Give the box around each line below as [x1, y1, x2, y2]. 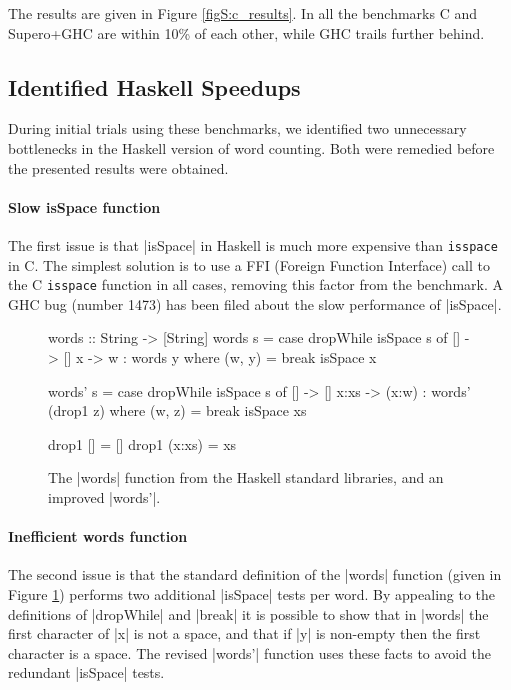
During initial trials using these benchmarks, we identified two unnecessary [8, 118, 467, 139]
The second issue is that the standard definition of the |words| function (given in [8, 564, 502, 585]
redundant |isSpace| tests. [8, 662, 165, 683]
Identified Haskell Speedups [8, 71, 301, 102]
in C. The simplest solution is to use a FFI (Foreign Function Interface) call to [8, 254, 490, 275]
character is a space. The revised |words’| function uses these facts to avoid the [8, 642, 491, 663]
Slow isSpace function [8, 196, 161, 217]
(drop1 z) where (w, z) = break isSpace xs [48, 400, 307, 421]
